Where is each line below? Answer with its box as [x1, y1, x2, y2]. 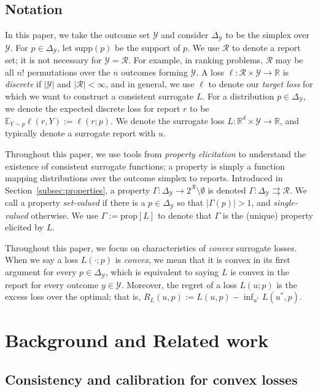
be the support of [115, 41, 180, 53]
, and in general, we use [106, 77, 195, 90]
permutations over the [27, 65, 111, 78]
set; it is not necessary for [5, 53, 102, 66]
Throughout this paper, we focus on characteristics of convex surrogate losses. [5, 241, 297, 254]
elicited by [5, 221, 44, 233]
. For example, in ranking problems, [128, 53, 263, 66]
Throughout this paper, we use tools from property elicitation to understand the [5, 147, 306, 160]
